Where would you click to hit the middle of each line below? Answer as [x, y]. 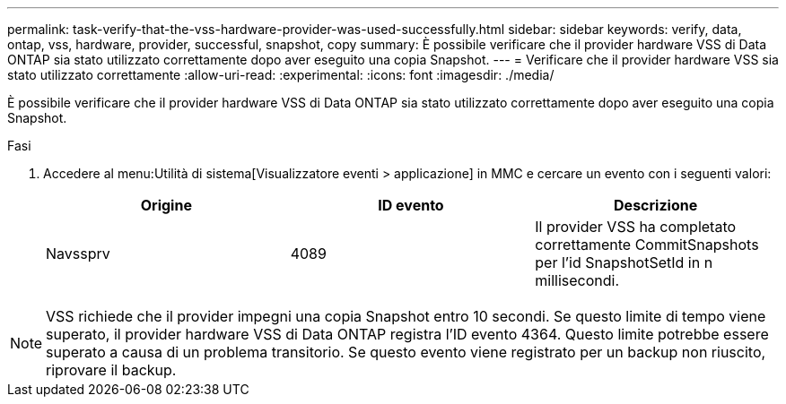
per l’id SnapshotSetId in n [624, 262]
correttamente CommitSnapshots [647, 245]
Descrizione [656, 205]
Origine [166, 205]
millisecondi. [577, 280]
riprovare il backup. [111, 370]
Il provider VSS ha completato [636, 227]
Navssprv [78, 254]
